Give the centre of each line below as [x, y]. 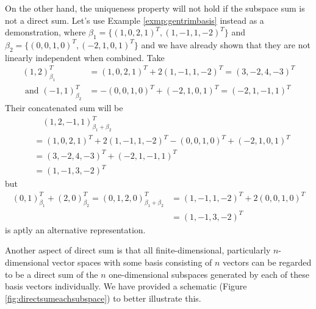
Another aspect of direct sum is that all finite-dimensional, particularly [138, 250]
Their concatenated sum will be [64, 107]
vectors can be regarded [267, 262]
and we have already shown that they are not [226, 44]
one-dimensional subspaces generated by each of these [209, 274]
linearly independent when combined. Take [85, 57]
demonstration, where [45, 32]
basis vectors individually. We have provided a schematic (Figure [126, 286]
